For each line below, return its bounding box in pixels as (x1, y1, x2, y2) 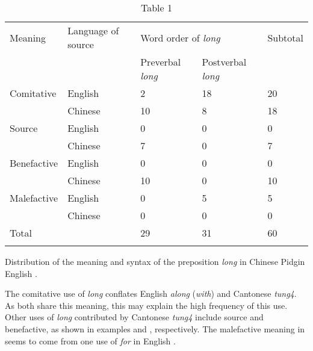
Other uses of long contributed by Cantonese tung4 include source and (5, 311, 264, 323)
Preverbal (140, 55, 181, 69)
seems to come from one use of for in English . (5, 334, 176, 347)
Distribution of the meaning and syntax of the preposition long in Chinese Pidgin (5, 255, 305, 267)
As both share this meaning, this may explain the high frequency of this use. (5, 299, 288, 311)
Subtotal (267, 30, 303, 45)
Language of (67, 23, 119, 37)
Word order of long (140, 30, 220, 45)
